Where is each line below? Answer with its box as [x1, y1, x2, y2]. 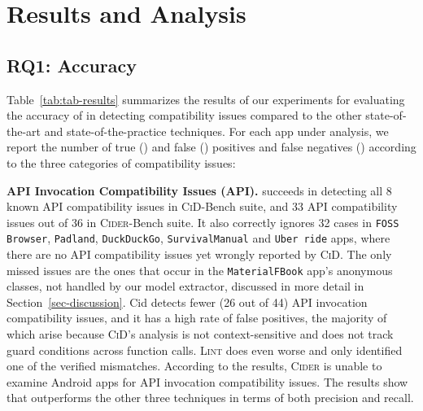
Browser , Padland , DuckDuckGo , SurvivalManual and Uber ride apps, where [7, 230, 390, 247]
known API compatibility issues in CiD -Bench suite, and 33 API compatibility [7, 198, 398, 215]
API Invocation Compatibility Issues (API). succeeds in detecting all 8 [7, 181, 392, 199]
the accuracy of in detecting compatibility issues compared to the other [7, 107, 362, 124]
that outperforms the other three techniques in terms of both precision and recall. [7, 389, 414, 406]
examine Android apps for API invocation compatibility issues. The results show [7, 373, 408, 390]
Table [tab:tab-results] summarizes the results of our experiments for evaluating [7, 90, 405, 107]
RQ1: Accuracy [7, 52, 137, 77]
